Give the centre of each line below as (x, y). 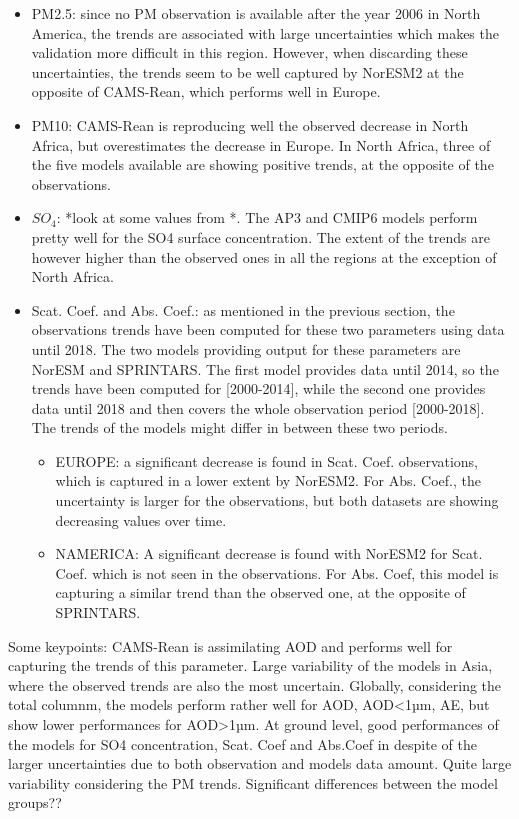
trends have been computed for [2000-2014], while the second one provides (258, 388)
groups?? (35, 802)
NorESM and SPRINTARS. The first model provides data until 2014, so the (265, 368)
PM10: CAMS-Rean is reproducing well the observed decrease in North (250, 124)
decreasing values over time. (141, 519)
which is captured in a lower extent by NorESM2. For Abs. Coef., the (268, 480)
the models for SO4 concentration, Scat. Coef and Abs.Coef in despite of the (242, 743)
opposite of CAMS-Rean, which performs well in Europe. (206, 91)
